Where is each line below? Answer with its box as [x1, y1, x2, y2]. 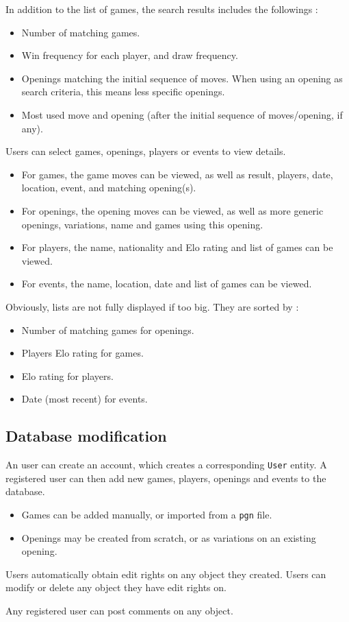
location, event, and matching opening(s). [21, 180, 196, 195]
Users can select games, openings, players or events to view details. [5, 144, 286, 158]
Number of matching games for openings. [21, 322, 194, 337]
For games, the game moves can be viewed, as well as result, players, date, [21, 167, 333, 181]
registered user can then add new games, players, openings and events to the [5, 470, 326, 485]
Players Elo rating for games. [21, 346, 144, 360]
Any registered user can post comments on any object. [5, 603, 233, 617]
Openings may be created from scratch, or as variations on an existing [21, 530, 316, 545]
